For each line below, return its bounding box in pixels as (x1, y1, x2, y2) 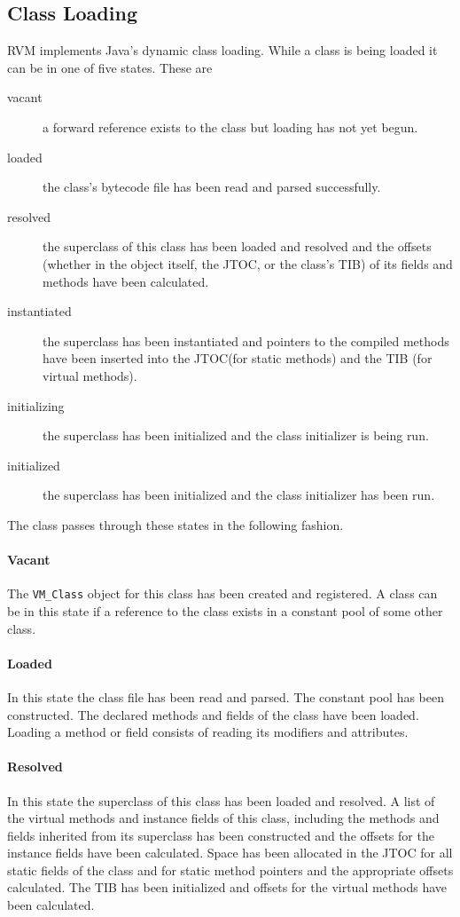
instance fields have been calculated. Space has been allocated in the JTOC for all (7, 843, 453, 862)
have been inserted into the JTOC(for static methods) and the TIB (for (43, 349, 433, 368)
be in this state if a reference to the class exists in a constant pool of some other (7, 601, 443, 620)
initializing (7, 396, 65, 415)
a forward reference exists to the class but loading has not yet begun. (43, 117, 418, 136)
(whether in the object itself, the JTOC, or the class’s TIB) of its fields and (43, 254, 453, 273)
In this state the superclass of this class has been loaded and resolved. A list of (7, 791, 435, 810)
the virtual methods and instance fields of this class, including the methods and (7, 809, 440, 827)
